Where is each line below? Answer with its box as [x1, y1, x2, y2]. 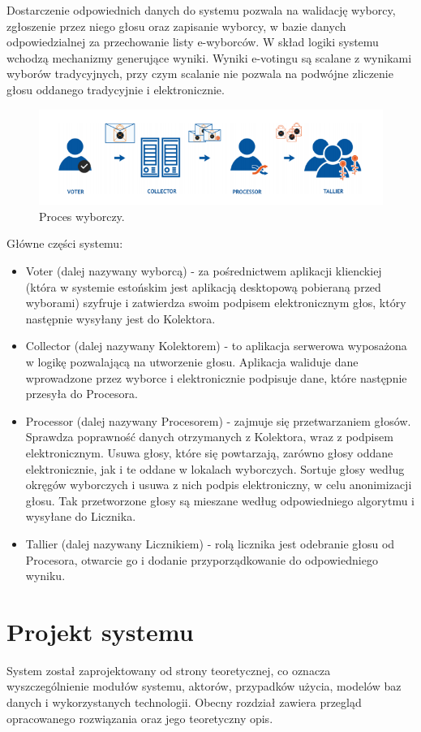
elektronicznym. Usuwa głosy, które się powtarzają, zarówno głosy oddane [25, 444, 393, 461]
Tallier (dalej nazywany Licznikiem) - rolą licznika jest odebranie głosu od [25, 535, 395, 552]
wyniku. [25, 567, 66, 584]
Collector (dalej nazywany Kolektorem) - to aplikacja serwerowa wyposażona [25, 337, 407, 354]
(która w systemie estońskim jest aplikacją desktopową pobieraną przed [25, 278, 381, 295]
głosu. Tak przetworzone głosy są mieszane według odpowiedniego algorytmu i [25, 492, 415, 509]
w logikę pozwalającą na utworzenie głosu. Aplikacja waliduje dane [25, 353, 359, 370]
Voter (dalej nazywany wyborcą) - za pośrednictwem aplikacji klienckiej [25, 262, 382, 279]
